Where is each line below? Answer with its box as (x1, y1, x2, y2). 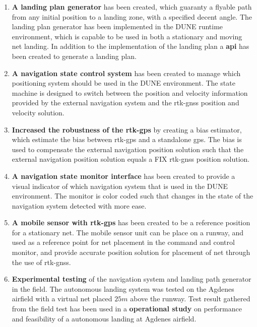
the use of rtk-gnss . (12, 256, 71, 267)
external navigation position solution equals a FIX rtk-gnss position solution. (12, 154, 250, 164)
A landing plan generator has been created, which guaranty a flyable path (12, 2, 252, 12)
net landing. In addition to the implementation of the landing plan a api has (12, 41, 249, 51)
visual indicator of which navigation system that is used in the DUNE (12, 180, 228, 191)
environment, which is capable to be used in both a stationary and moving (12, 31, 242, 41)
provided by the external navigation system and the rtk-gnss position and (12, 97, 239, 108)
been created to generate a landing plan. (12, 50, 137, 61)
